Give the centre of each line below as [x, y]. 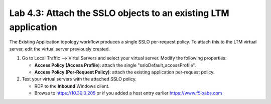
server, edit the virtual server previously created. [60, 49]
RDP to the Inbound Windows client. [72, 86]
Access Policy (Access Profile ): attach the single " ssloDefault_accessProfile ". [115, 65]
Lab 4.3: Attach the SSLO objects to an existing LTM [119, 13]
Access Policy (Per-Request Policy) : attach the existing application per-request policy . [124, 72]
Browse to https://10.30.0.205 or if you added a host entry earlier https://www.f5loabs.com [128, 93]
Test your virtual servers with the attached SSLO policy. [79, 79]
